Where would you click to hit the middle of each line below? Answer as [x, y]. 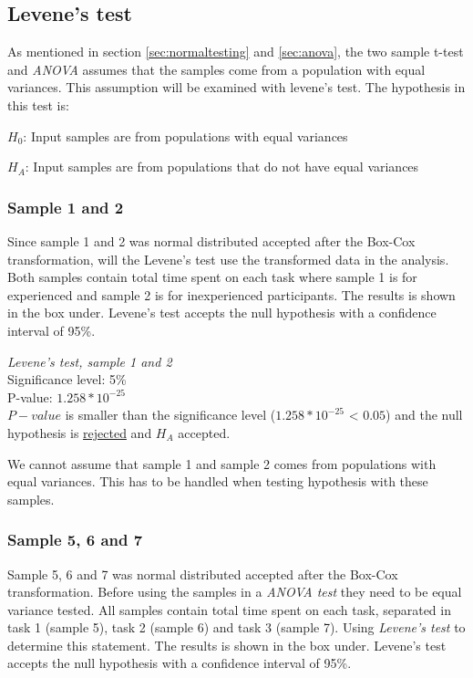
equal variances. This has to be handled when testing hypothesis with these [218, 481]
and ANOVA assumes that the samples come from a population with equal [216, 69]
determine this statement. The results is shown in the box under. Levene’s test [227, 645]
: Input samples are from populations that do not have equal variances [222, 167]
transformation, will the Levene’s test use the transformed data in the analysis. [228, 259]
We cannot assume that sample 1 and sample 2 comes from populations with [222, 463]
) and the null [424, 415]
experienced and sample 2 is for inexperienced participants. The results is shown [231, 294]
